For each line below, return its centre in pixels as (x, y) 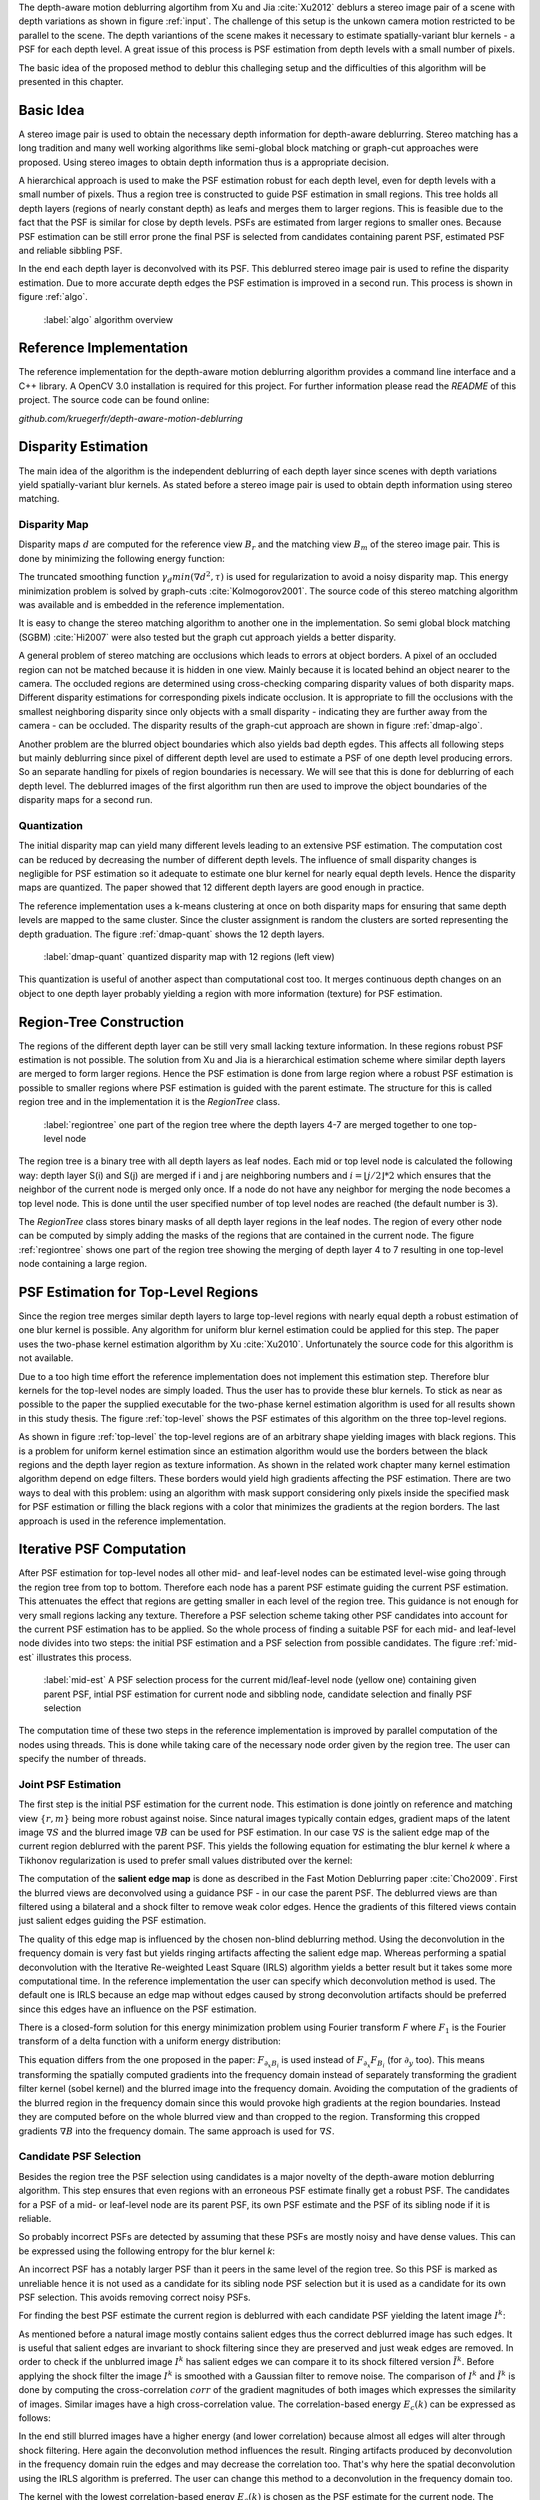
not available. (46, 1358)
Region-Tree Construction (101, 1021)
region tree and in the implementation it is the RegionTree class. (149, 1102)
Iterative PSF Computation (102, 1549)
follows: (34, 2418)
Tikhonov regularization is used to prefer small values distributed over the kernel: (185, 1860)
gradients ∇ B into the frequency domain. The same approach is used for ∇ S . (176, 2131)
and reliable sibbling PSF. (70, 250)
